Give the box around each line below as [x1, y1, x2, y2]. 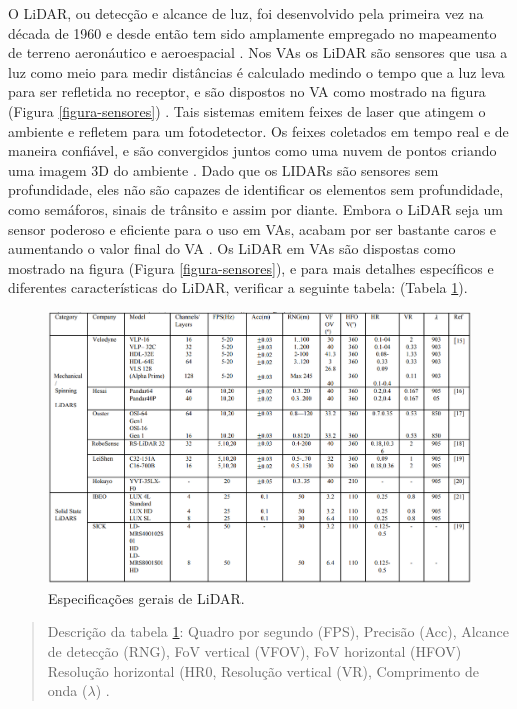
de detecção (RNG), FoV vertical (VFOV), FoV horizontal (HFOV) [47, 640, 462, 661]
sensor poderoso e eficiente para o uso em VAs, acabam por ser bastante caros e [8, 218, 497, 239]
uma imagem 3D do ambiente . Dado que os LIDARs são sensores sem [8, 159, 439, 180]
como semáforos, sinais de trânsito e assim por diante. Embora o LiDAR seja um [8, 198, 503, 219]
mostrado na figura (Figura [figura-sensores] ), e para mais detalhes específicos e [8, 257, 494, 278]
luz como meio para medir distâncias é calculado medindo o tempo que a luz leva [8, 61, 505, 82]
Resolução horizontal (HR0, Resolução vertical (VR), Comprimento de [47, 660, 479, 681]
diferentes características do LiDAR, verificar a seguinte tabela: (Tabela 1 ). [8, 277, 468, 298]
